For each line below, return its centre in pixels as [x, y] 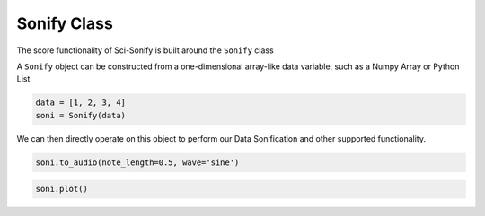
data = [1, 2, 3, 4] [80, 103]
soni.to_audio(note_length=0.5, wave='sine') [137, 162]
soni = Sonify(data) [80, 115]
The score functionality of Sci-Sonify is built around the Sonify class [145, 50]
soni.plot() [62, 189]
